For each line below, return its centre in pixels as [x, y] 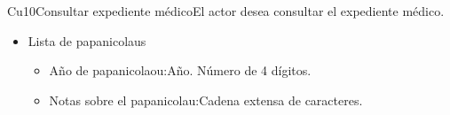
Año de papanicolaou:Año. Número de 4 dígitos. [180, 70]
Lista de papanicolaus [87, 40]
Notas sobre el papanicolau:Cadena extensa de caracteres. [206, 100]
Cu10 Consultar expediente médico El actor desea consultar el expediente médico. [226, 11]
